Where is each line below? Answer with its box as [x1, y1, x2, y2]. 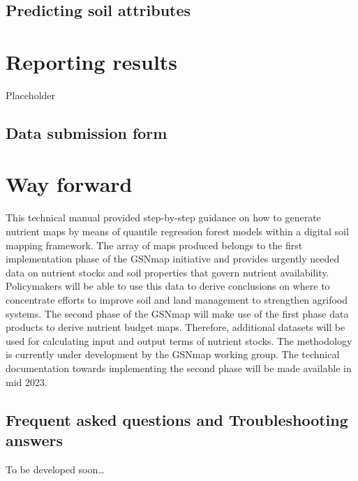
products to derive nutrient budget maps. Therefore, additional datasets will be [6, 320, 345, 334]
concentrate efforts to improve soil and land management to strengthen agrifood [6, 292, 348, 306]
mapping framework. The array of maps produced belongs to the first [6, 237, 303, 252]
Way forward [6, 170, 133, 198]
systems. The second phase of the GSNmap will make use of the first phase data [6, 306, 349, 320]
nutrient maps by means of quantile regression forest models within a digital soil [6, 224, 349, 238]
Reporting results [6, 47, 178, 75]
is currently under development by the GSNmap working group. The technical [6, 347, 340, 362]
